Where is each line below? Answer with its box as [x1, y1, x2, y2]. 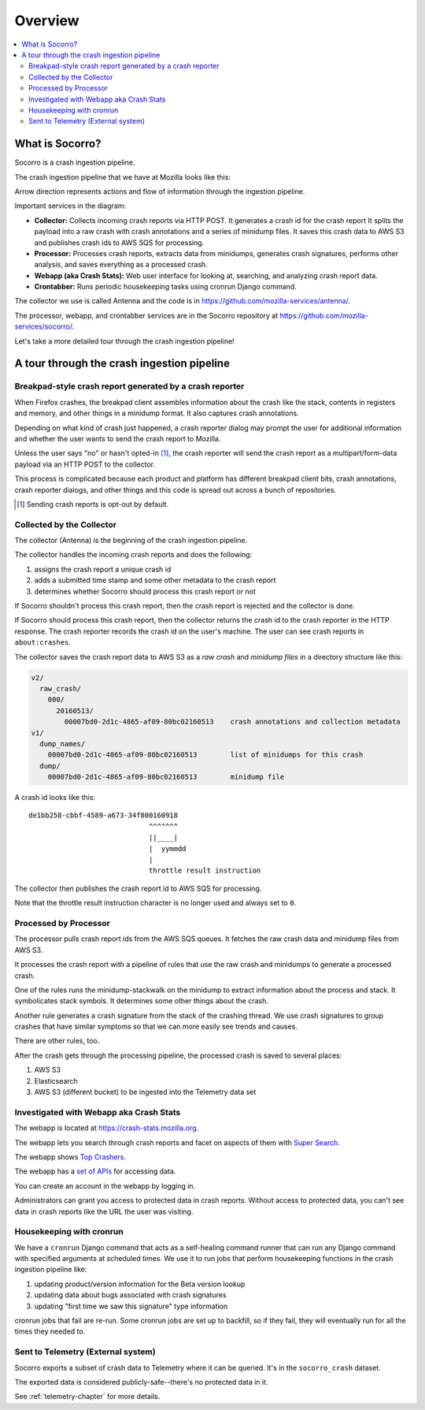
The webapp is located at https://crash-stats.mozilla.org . [14, 1123, 199, 1133]
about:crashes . [14, 638, 71, 647]
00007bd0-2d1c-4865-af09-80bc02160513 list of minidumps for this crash [47, 750, 364, 760]
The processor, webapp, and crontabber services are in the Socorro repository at [14, 311, 279, 320]
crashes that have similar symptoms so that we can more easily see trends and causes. [14, 1021, 298, 1032]
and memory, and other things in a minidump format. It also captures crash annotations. [14, 408, 299, 418]
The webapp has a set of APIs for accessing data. [14, 1166, 176, 1176]
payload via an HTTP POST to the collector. [14, 459, 155, 469]
